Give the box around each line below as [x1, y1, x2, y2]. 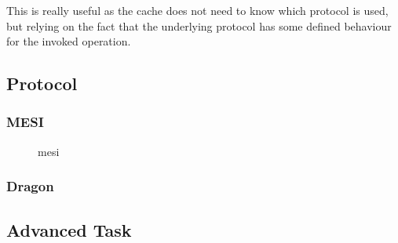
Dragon [6, 176, 54, 196]
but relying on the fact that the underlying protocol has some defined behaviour [6, 17, 392, 34]
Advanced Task [6, 217, 132, 241]
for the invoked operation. [6, 33, 131, 49]
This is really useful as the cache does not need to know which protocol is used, [6, 2, 389, 18]
